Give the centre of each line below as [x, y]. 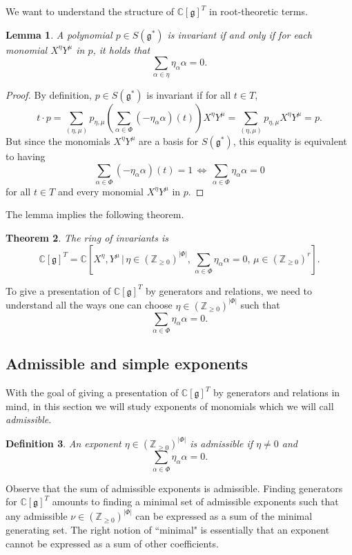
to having [26, 156]
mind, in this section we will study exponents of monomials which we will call [170, 406]
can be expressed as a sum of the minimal [224, 516]
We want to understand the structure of [90, 11]
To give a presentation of [58, 290]
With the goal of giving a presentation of [92, 392]
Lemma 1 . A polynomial [59, 34]
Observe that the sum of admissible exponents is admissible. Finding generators [174, 488]
